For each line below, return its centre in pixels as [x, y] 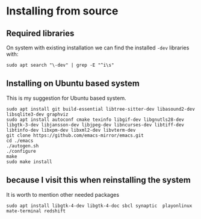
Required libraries [40, 33]
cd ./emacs [20, 140]
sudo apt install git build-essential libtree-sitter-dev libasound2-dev [101, 109]
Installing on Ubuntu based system [73, 83]
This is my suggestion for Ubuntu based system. [66, 98]
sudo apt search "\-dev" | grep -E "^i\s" [60, 65]
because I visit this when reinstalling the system [98, 180]
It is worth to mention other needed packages [63, 194]
